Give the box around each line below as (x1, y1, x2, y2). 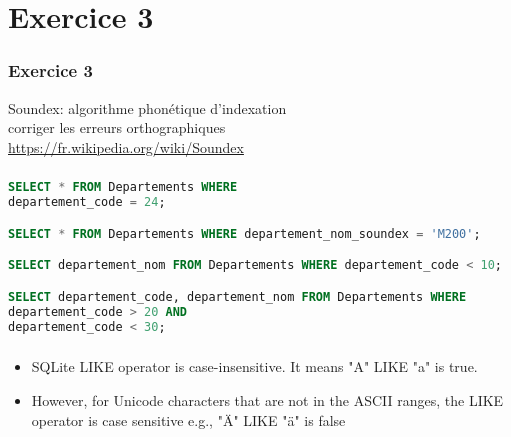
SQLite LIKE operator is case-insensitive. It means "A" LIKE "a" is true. (31, 356, 478, 377)
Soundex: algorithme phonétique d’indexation (8, 97, 287, 118)
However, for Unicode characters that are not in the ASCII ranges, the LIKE (31, 389, 504, 410)
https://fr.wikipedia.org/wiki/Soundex (8, 136, 244, 157)
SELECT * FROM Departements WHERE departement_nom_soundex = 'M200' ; (8, 226, 481, 241)
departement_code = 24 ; (8, 195, 166, 210)
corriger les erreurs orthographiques (8, 117, 226, 138)
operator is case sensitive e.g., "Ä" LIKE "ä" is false (31, 409, 346, 430)
